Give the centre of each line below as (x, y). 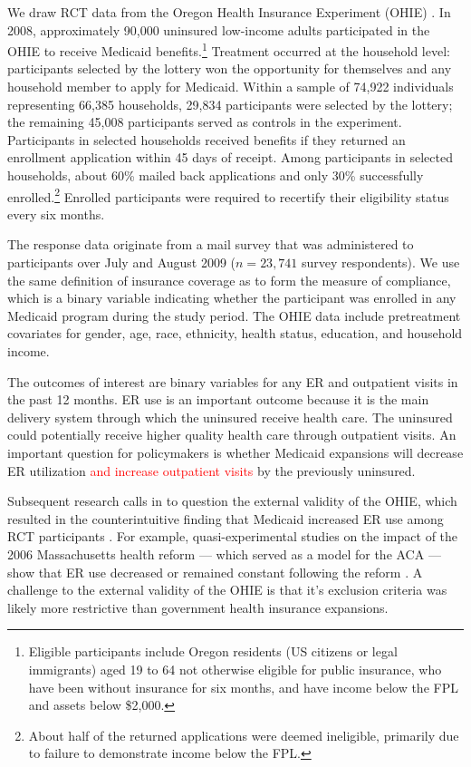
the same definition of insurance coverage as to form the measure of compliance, (229, 280)
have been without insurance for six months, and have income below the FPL (243, 687)
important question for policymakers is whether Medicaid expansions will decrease (235, 452)
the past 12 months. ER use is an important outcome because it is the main (218, 399)
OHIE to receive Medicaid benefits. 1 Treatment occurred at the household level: (229, 49)
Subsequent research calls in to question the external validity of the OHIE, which (232, 501)
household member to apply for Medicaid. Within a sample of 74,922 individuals (231, 87)
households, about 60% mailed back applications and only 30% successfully (216, 175)
